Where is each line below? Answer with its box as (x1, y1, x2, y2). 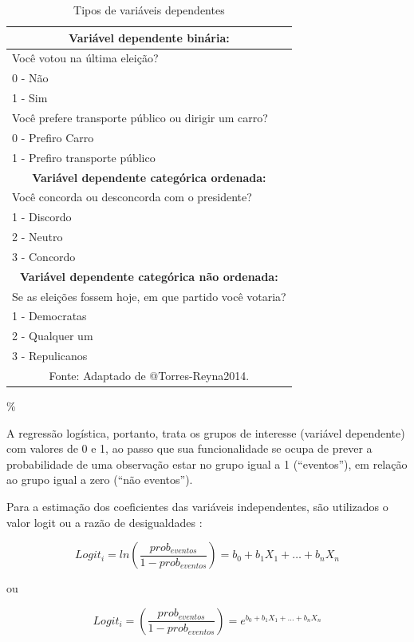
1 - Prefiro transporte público (12, 149, 156, 165)
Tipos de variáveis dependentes (73, 2, 225, 18)
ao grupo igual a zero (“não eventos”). (6, 471, 193, 488)
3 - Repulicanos (12, 347, 88, 364)
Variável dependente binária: (68, 29, 230, 46)
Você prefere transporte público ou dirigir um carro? (12, 109, 268, 125)
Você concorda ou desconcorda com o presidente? (12, 188, 252, 205)
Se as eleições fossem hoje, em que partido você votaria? (12, 287, 286, 304)
